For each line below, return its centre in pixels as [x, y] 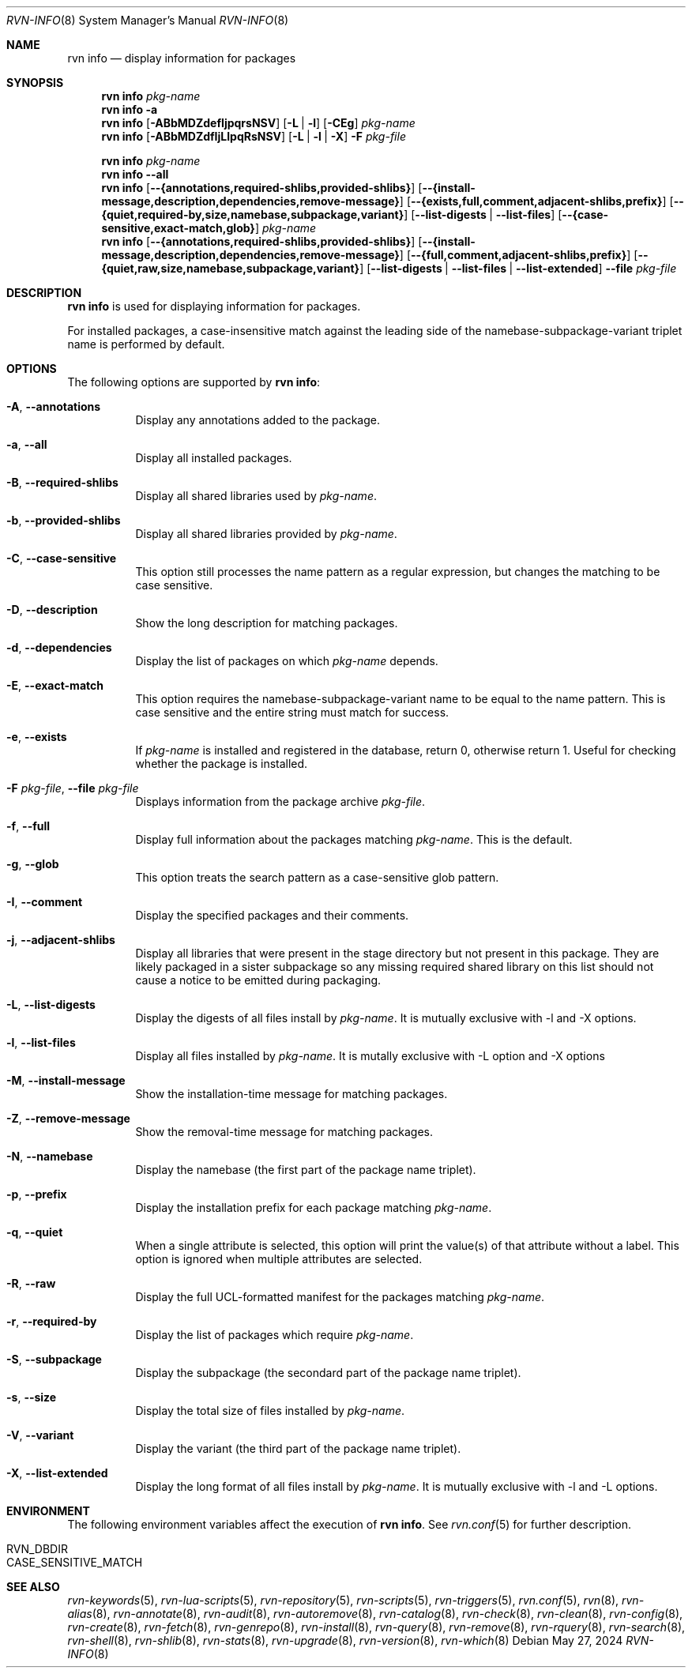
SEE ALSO [33, 1587]
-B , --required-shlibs [62, 482]
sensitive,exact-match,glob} [178, 228]
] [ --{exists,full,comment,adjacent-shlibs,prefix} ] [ [536, 201]
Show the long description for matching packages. [267, 623]
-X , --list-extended [57, 1473]
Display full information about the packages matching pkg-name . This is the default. [354, 839]
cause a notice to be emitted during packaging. [258, 980]
